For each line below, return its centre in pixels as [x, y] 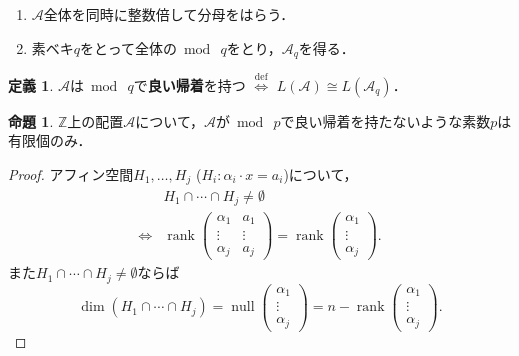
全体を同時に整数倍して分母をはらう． [169, 14]
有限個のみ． [50, 140]
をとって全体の [128, 47]
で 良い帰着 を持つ [189, 84]
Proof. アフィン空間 [71, 174]
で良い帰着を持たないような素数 [385, 120]
